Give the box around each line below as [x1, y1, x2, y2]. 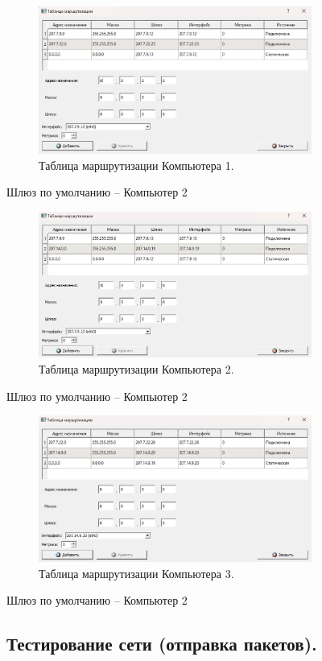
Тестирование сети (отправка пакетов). [6, 631, 317, 656]
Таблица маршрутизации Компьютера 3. [39, 564, 234, 581]
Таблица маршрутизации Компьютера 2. [39, 360, 234, 377]
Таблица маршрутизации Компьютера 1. [39, 156, 234, 173]
